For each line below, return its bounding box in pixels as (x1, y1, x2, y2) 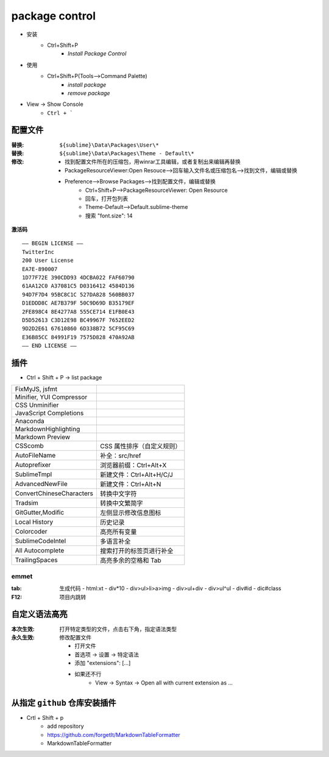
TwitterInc (22, 248, 55, 255)
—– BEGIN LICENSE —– (22, 240, 83, 247)
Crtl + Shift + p (26, 714, 64, 721)
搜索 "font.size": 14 (85, 212, 133, 219)
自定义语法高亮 (11, 609, 68, 619)
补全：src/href (99, 451, 141, 460)
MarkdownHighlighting (15, 425, 80, 434)
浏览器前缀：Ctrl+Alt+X (99, 461, 167, 470)
